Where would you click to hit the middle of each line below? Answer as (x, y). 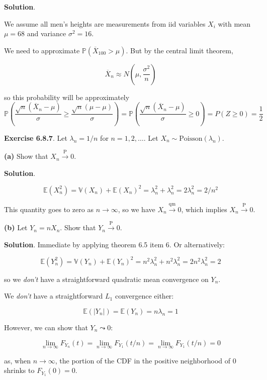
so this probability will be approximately (67, 97)
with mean (234, 23)
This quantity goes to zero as (49, 209)
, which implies (204, 209)
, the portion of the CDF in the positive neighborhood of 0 (146, 360)
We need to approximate (42, 50)
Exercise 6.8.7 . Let (36, 137)
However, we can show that (46, 327)
